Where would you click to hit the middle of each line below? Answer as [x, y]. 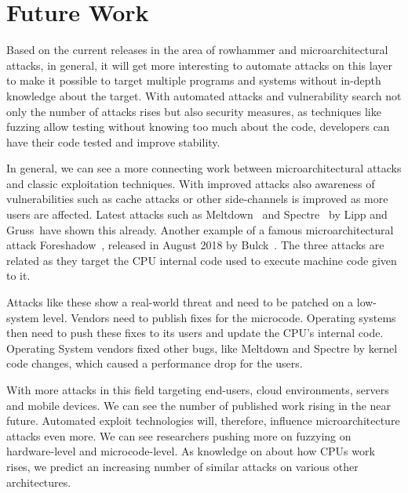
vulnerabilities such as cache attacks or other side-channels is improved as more [197, 199]
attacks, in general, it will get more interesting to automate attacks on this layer [199, 65]
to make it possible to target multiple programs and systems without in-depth [194, 80]
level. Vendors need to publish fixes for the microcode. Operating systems [219, 317]
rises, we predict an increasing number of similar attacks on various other [182, 466]
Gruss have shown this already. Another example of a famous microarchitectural [200, 229]
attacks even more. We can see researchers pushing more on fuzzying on [179, 435]
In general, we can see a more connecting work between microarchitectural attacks [204, 168]
